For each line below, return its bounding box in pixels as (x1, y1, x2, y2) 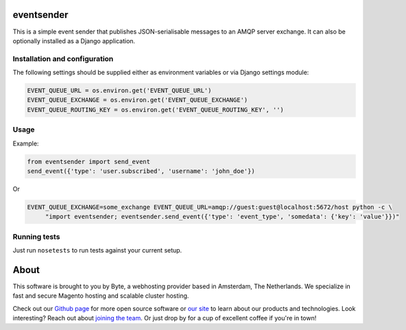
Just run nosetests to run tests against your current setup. (12, 246, 182, 255)
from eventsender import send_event (27, 158, 151, 165)
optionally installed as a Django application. (12, 36, 136, 45)
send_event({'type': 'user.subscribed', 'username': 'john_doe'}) (27, 167, 255, 175)
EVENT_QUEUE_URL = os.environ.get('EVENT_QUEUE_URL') (27, 86, 212, 95)
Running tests (12, 232, 60, 241)
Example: (12, 139, 39, 148)
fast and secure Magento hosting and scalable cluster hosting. (12, 292, 189, 300)
